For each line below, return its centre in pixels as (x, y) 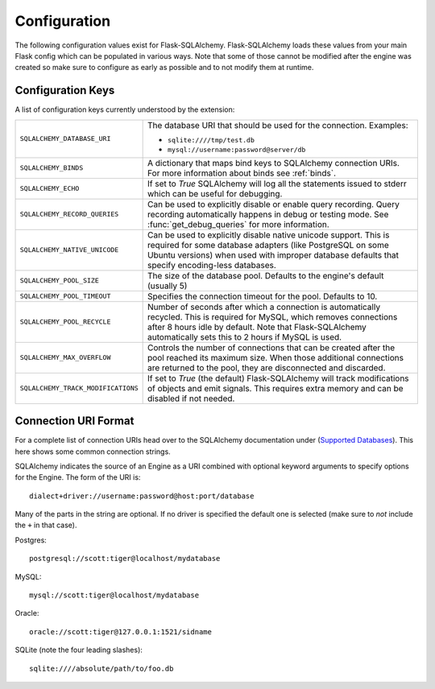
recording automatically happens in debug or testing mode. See (268, 214)
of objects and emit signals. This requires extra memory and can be (275, 388)
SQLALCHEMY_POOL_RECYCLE (65, 322)
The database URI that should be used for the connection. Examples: (278, 125)
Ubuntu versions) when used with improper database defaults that (273, 255)
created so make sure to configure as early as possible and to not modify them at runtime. (164, 68)
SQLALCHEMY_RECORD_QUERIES (69, 215)
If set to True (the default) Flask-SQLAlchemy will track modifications (279, 378)
